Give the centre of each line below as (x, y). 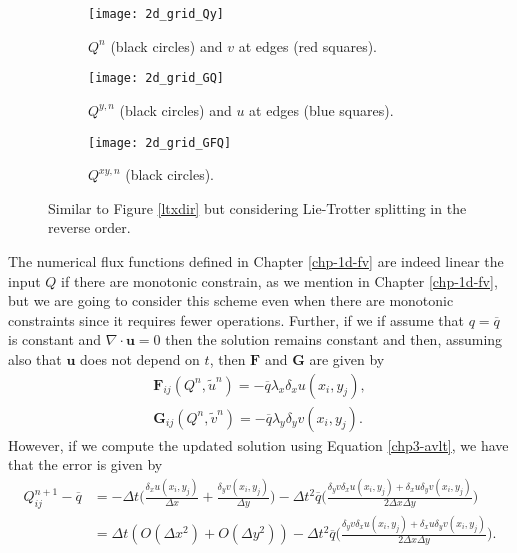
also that (35, 358)
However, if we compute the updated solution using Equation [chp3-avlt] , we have (258, 444)
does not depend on (140, 358)
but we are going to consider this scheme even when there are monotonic (231, 300)
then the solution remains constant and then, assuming (334, 339)
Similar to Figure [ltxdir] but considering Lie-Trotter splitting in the (257, 207)
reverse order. (89, 227)
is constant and (55, 339)
